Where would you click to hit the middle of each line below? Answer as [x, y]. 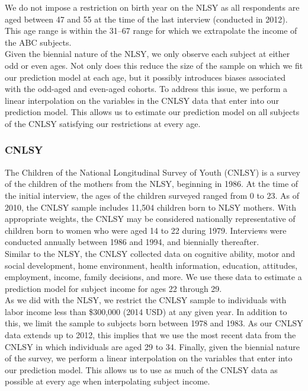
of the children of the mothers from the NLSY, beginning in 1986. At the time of [152, 184]
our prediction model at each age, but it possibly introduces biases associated [145, 77]
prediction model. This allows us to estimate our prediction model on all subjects [152, 112]
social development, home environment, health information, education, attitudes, [151, 265]
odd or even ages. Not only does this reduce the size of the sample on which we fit [154, 65]
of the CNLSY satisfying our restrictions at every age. [103, 123]
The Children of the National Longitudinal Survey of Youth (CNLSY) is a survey [153, 172]
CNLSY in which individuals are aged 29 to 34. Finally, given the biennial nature [152, 346]
